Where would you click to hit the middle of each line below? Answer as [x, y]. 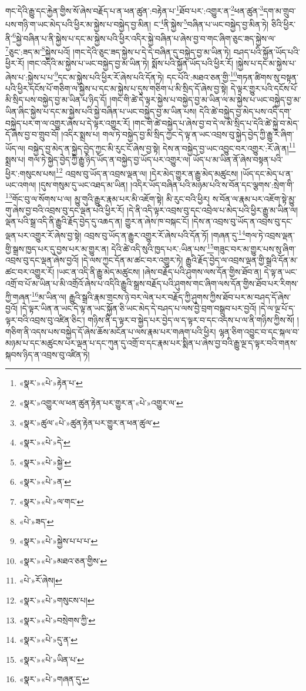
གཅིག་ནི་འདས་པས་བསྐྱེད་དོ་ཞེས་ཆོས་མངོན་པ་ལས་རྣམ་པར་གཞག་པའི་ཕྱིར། [111, 331]
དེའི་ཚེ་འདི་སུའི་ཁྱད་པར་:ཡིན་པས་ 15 [162, 248]
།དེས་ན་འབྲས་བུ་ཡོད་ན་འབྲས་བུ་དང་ [242, 221]
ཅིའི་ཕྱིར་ [283, 24]
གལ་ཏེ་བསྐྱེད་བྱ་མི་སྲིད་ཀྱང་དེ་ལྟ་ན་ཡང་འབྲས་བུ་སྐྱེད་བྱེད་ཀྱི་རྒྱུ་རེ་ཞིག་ [198, 134]
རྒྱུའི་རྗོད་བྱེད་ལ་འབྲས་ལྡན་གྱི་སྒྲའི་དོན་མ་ [242, 260]
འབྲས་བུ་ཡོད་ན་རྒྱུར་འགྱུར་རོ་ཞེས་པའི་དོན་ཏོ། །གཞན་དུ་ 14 [165, 234]
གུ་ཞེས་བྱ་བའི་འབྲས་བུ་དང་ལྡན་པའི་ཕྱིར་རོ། [65, 209]
